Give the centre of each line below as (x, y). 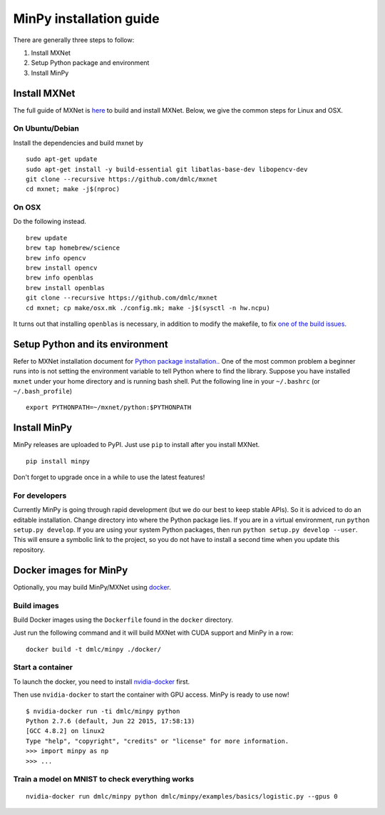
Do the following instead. (50, 222)
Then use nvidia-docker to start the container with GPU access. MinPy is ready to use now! (151, 694)
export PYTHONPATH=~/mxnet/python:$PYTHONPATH (109, 407)
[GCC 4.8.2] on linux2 (66, 731)
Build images (36, 605)
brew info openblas (60, 278)
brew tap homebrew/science (73, 248)
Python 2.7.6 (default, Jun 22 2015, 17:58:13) (111, 721)
